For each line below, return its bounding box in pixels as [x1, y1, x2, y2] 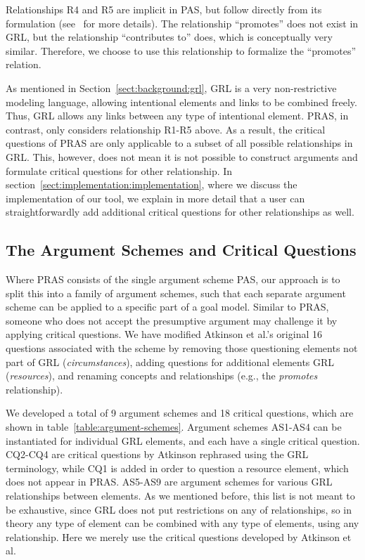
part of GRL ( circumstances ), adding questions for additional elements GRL [6, 354, 335, 369]
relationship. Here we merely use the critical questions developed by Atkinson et [6, 529, 352, 544]
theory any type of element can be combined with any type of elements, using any [6, 516, 359, 530]
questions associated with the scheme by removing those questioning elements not [6, 341, 358, 356]
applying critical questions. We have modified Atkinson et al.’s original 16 [6, 327, 322, 341]
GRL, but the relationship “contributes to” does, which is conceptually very [6, 30, 333, 44]
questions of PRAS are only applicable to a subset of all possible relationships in [6, 136, 353, 150]
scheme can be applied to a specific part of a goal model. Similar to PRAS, [6, 299, 329, 314]
